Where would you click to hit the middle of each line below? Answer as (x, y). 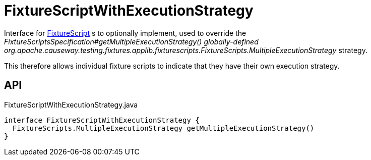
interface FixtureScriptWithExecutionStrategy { (102, 120)
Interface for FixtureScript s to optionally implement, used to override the (125, 33)
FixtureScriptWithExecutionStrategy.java (71, 104)
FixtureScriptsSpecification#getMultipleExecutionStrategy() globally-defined (131, 41)
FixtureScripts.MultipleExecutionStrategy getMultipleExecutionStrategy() (163, 128)
